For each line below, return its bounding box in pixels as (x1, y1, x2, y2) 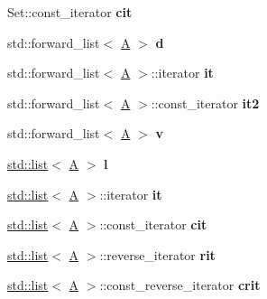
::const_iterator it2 (151, 93, 260, 112)
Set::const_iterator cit (7, 3, 133, 21)
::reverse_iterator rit (99, 245, 216, 264)
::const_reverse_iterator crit (99, 276, 261, 294)
